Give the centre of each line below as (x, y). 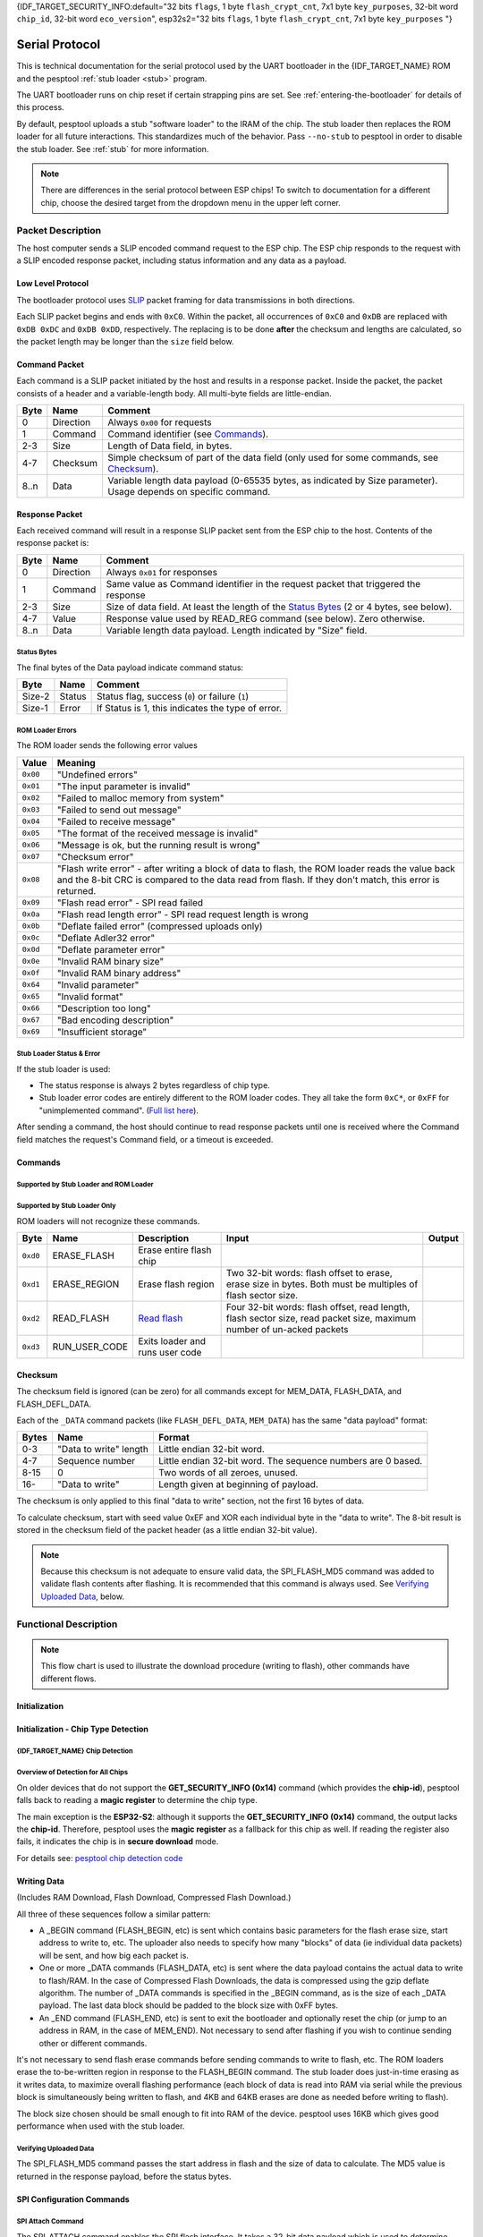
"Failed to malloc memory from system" (140, 798)
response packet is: (53, 543)
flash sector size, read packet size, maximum (321, 1318)
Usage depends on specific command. (189, 492)
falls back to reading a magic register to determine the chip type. (137, 1800)
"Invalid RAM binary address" (119, 973)
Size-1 (35, 709)
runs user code (170, 1353)
